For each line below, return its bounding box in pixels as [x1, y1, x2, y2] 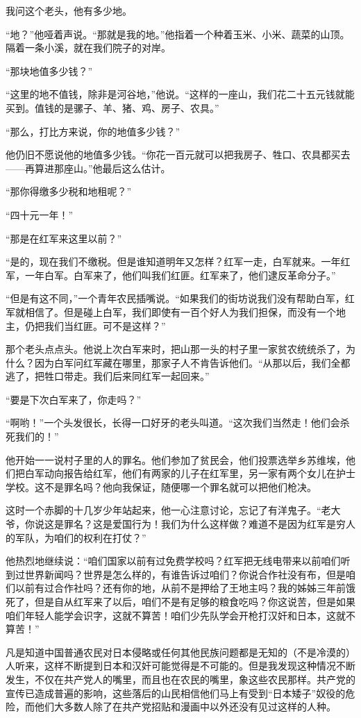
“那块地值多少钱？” [6, 63, 93, 78]
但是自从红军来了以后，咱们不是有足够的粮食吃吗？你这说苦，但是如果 [34, 594, 355, 608]
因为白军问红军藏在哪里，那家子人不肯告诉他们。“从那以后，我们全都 [34, 355, 351, 369]
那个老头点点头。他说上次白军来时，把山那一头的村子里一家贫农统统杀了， [6, 342, 346, 356]
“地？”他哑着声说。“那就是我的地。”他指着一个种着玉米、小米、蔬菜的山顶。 [6, 26, 350, 41]
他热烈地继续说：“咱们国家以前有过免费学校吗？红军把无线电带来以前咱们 [6, 553, 341, 568]
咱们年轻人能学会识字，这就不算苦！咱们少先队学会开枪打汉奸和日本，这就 [6, 608, 346, 622]
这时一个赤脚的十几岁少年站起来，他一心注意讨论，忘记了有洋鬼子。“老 [6, 503, 331, 517]
